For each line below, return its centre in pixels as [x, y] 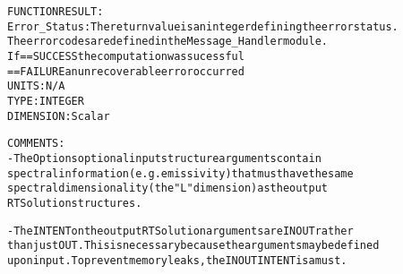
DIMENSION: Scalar [59, 116]
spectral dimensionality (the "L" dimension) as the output [167, 188]
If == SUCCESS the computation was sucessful [126, 56]
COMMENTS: [36, 144]
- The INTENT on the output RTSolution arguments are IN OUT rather [180, 231]
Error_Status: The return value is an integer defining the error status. [203, 26]
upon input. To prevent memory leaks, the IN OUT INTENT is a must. [177, 260]
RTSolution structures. [75, 203]
